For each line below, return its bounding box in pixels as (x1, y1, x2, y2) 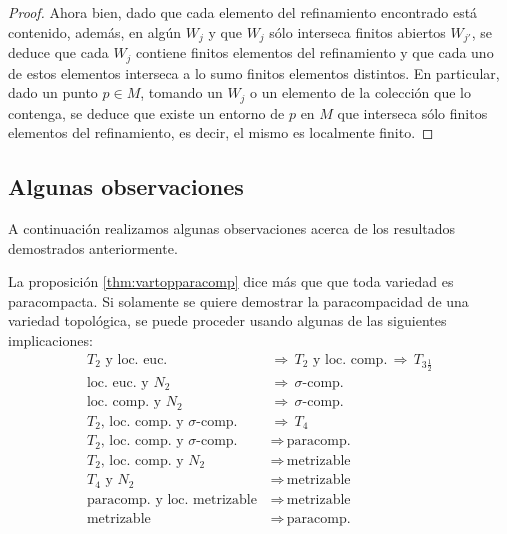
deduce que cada (8, 42, 109, 63)
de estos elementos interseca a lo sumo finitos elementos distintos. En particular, (8, 62, 500, 83)
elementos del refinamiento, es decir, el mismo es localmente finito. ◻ (8, 122, 434, 143)
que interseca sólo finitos (337, 102, 488, 123)
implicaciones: (8, 329, 93, 350)
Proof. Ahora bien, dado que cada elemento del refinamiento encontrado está (8, 2, 478, 22)
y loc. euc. (105, 352, 168, 367)
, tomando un (140, 82, 223, 103)
